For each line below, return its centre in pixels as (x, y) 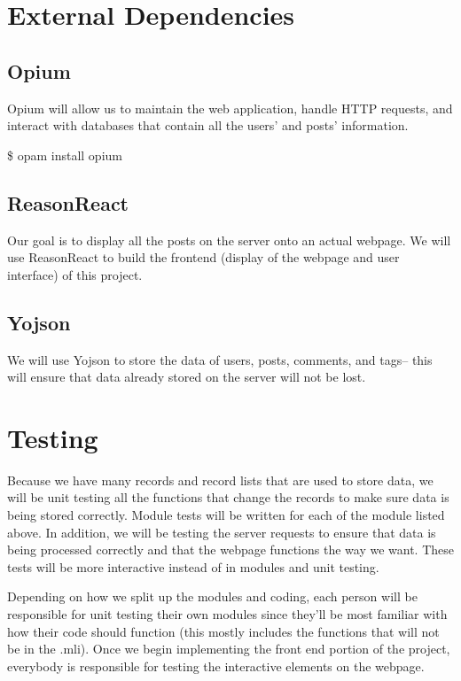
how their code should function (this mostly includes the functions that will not (223, 631)
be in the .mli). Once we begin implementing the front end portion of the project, (229, 649)
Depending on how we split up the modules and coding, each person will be (212, 596)
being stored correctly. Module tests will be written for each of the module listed (226, 515)
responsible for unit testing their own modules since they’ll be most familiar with (227, 614)
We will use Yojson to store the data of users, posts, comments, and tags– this (220, 359)
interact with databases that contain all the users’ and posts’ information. (208, 125)
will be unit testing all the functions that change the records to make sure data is (228, 497)
